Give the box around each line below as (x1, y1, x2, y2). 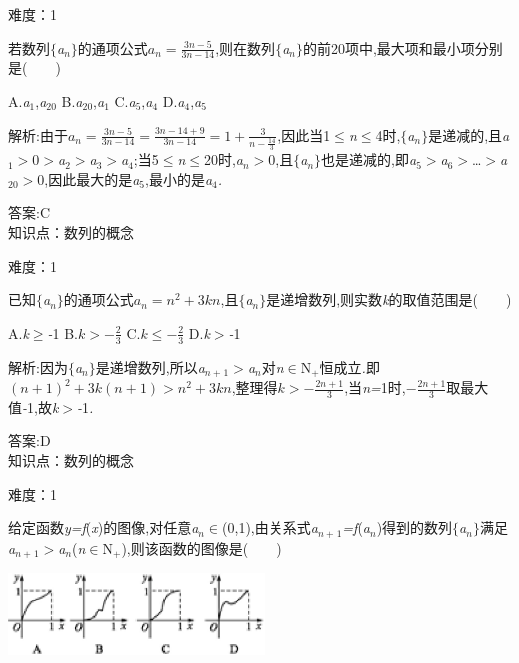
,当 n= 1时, (344, 377, 406, 397)
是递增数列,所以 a (95, 356, 205, 377)
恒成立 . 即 (319, 356, 380, 377)
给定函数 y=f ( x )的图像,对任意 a (8, 517, 199, 538)
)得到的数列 (376, 517, 453, 538)
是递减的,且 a (428, 124, 510, 145)
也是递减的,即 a (321, 149, 417, 170)
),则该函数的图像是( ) (121, 537, 282, 558)
